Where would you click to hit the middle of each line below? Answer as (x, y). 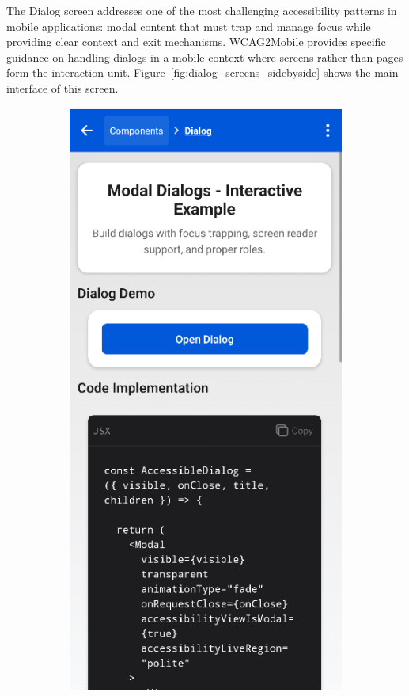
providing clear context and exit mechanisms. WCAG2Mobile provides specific (196, 42)
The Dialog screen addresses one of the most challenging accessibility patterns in (202, 10)
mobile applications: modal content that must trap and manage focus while (189, 26)
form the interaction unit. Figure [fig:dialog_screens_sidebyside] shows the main (203, 72)
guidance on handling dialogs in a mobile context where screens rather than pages (205, 57)
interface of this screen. (62, 87)
